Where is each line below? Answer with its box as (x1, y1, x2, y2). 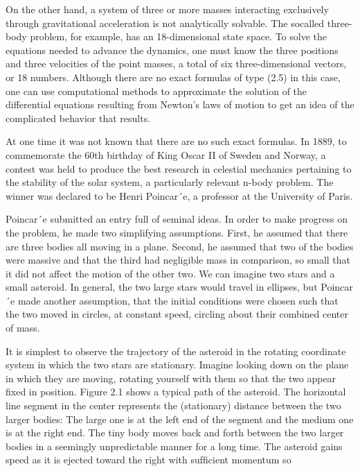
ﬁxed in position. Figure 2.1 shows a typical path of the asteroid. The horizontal (6, 384, 346, 399)
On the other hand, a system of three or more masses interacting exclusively (6, 2, 329, 16)
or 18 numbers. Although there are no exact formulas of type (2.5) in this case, (6, 69, 341, 84)
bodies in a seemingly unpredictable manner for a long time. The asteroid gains (6, 438, 343, 453)
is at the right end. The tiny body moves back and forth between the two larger (6, 425, 344, 440)
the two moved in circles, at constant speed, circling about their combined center (6, 307, 349, 321)
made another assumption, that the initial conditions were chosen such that (17, 293, 339, 307)
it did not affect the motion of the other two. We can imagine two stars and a (6, 266, 335, 280)
